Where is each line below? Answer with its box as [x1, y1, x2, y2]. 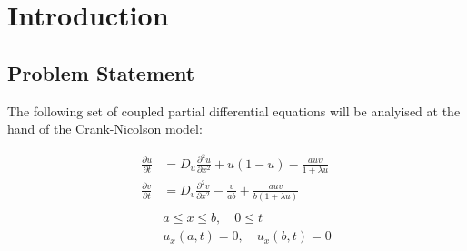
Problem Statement [7, 58, 195, 86]
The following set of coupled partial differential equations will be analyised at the [7, 101, 461, 120]
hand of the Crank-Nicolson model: [7, 119, 203, 138]
